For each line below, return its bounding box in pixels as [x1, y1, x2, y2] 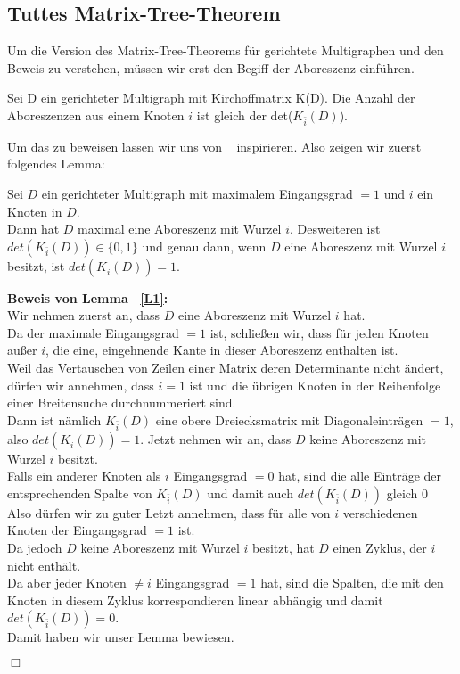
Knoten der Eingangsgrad [7, 521, 147, 539]
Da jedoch [7, 538, 62, 556]
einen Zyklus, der [333, 538, 427, 556]
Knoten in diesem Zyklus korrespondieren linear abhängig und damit [7, 590, 383, 609]
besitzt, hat [251, 538, 315, 556]
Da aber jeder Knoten [7, 573, 127, 592]
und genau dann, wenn [142, 236, 267, 255]
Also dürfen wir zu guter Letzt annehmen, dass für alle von [7, 503, 331, 522]
